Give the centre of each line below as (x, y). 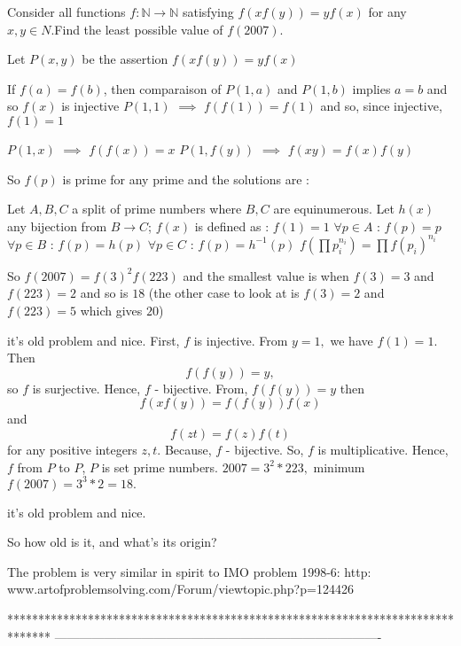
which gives (111, 311)
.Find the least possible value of (137, 29)
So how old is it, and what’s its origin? (112, 542)
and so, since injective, (381, 106)
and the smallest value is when (266, 275)
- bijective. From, (201, 388)
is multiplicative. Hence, (383, 449)
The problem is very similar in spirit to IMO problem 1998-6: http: (189, 571)
